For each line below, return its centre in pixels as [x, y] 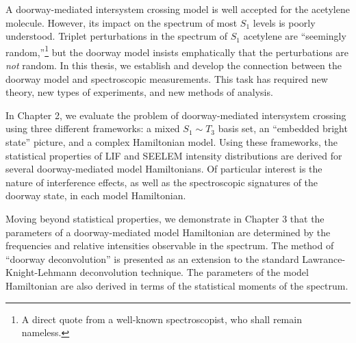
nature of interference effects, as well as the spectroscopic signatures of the [162, 182]
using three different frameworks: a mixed [93, 128]
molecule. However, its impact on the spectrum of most [122, 22]
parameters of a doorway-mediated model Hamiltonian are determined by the [168, 232]
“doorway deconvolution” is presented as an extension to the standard [152, 258]
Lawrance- [324, 258]
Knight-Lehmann [41, 272]
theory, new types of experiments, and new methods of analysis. [139, 92]
